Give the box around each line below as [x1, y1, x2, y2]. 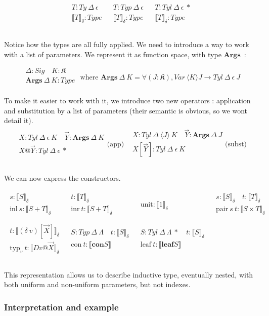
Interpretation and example [4, 300, 119, 313]
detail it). [4, 115, 33, 126]
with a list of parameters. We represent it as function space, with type [4, 49, 221, 59]
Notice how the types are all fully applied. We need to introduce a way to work [4, 38, 249, 49]
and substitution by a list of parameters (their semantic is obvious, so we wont [4, 105, 247, 115]
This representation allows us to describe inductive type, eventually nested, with [4, 269, 253, 280]
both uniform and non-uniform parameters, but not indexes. [4, 279, 191, 290]
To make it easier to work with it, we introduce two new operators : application [4, 95, 251, 106]
